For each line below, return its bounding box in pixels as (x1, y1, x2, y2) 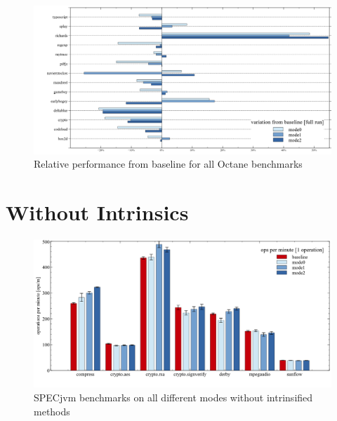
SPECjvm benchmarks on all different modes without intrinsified (34, 390, 313, 405)
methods (34, 403, 70, 418)
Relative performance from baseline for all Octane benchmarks (34, 156, 303, 171)
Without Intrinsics (6, 197, 189, 226)
